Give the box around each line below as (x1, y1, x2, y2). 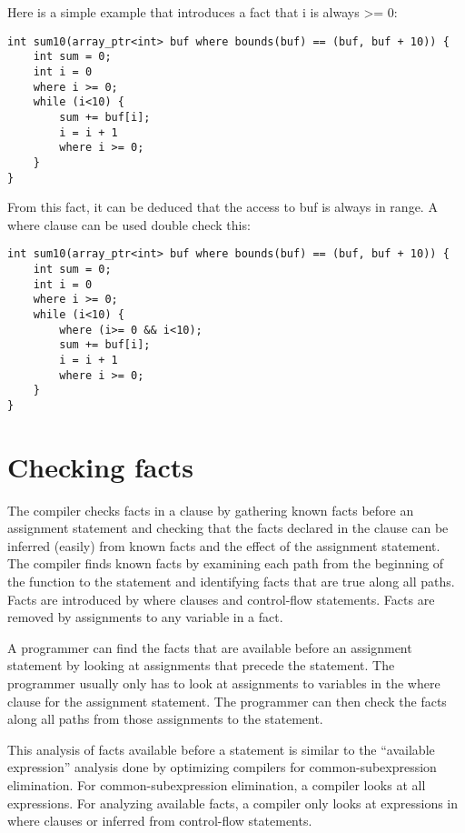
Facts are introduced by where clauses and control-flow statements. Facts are (7, 589, 435, 608)
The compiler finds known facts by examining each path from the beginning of (7, 554, 444, 573)
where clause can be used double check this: (7, 215, 251, 234)
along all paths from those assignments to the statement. (7, 709, 323, 728)
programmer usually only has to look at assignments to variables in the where (7, 674, 440, 693)
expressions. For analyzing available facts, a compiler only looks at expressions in (7, 793, 459, 812)
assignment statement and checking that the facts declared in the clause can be (7, 518, 449, 537)
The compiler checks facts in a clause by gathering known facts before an (7, 500, 414, 519)
